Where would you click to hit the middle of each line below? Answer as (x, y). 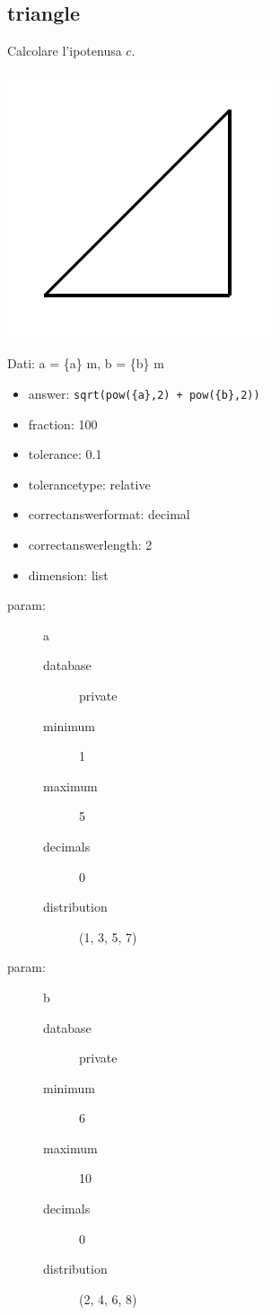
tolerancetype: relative (89, 484)
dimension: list (68, 574)
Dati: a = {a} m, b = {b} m (86, 363)
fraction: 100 (63, 424)
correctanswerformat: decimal (109, 514)
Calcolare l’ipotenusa (65, 51)
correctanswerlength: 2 (90, 545)
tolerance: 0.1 (65, 454)
